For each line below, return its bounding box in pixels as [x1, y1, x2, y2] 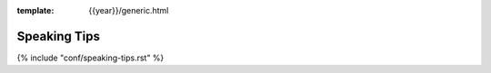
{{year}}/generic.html [88, 5, 169, 15]
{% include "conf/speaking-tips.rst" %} [16, 52, 165, 63]
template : [16, 5, 55, 15]
